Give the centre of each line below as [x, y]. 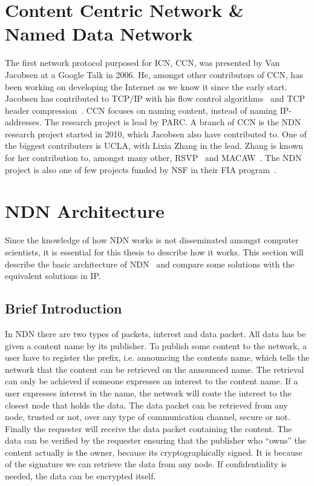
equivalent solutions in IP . [53, 276]
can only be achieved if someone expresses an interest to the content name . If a [152, 381]
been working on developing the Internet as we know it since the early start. [146, 86]
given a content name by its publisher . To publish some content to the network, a [156, 345]
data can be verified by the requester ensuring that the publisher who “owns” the [155, 440]
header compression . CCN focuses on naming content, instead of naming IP [147, 110]
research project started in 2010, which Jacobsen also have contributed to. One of [156, 133]
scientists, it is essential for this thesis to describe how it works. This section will [154, 251]
